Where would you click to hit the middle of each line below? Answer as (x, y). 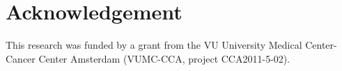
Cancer (21, 58)
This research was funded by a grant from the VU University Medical (154, 45)
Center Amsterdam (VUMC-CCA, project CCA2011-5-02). (164, 58)
